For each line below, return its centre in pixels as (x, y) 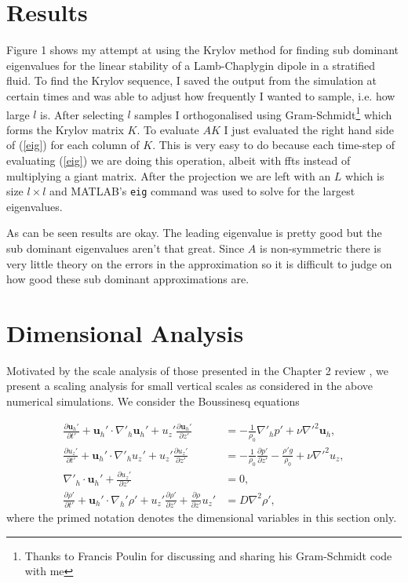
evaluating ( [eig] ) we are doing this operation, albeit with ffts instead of (178, 160)
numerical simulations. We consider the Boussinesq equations (153, 401)
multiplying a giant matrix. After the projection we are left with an (169, 175)
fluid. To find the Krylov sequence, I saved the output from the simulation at (192, 80)
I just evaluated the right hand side (309, 129)
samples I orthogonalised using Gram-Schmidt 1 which (263, 113)
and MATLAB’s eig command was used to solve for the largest (202, 191)
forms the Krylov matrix (65, 129)
